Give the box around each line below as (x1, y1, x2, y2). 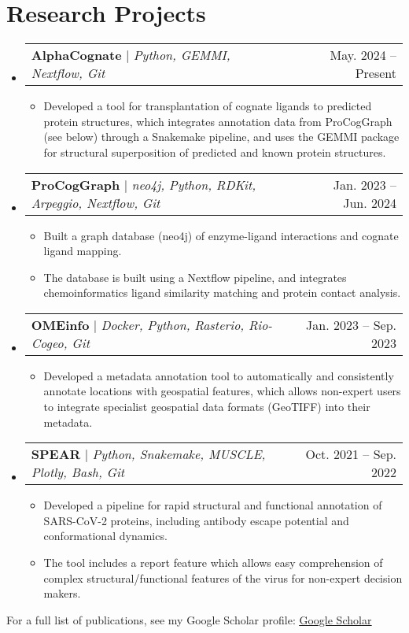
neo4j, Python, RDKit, (131, 175, 256, 194)
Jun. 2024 (343, 193, 396, 212)
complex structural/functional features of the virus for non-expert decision (43, 569, 403, 586)
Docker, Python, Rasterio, (101, 315, 245, 334)
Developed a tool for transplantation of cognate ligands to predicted (43, 98, 372, 114)
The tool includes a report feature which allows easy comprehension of (43, 554, 383, 571)
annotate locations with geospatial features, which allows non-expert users (43, 383, 401, 399)
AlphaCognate (31, 46, 122, 65)
